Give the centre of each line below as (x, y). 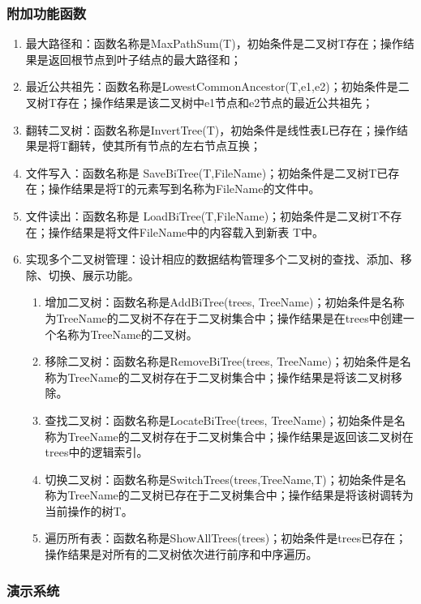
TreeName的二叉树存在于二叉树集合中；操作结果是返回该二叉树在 (241, 436)
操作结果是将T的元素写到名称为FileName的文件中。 (184, 188)
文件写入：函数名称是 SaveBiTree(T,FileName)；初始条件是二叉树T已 (207, 172)
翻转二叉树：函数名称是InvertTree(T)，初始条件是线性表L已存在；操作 (211, 129)
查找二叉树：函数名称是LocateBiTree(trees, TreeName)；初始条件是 (219, 420)
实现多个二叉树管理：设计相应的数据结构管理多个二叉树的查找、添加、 (213, 259)
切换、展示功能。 (94, 274)
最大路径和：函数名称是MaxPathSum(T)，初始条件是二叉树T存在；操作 (214, 43)
